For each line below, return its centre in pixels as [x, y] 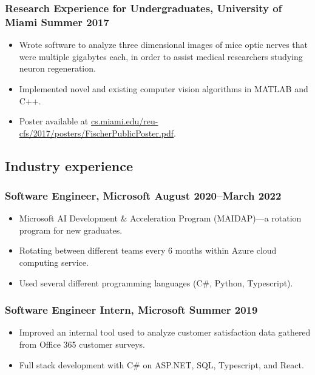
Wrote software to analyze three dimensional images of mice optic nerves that [164, 45]
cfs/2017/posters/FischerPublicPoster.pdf [97, 133]
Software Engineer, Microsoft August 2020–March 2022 [143, 195]
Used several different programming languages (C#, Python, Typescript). [156, 282]
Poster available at [54, 121]
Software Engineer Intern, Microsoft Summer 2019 [131, 310]
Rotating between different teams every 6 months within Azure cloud [148, 250]
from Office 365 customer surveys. [82, 344]
